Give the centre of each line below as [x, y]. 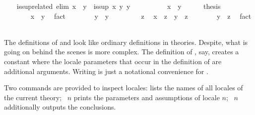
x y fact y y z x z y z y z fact [141, 16]
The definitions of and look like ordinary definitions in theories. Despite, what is [126, 42]
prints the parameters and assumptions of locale [147, 97]
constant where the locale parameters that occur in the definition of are [113, 61]
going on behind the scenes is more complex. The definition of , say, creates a [122, 52]
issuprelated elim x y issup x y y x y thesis [119, 6]
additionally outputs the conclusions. [60, 107]
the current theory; [33, 97]
